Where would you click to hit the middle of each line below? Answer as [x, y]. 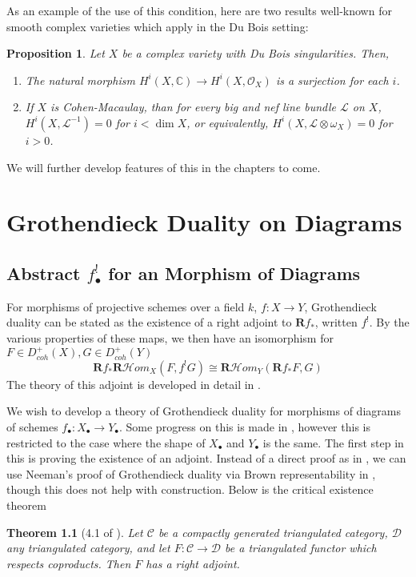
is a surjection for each [332, 80]
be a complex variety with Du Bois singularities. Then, [256, 53]
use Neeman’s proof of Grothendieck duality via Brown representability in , [191, 473]
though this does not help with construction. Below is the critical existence [190, 489]
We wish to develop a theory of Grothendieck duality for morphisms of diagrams [204, 411]
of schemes [32, 426]
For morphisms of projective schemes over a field [126, 306]
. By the [389, 322]
